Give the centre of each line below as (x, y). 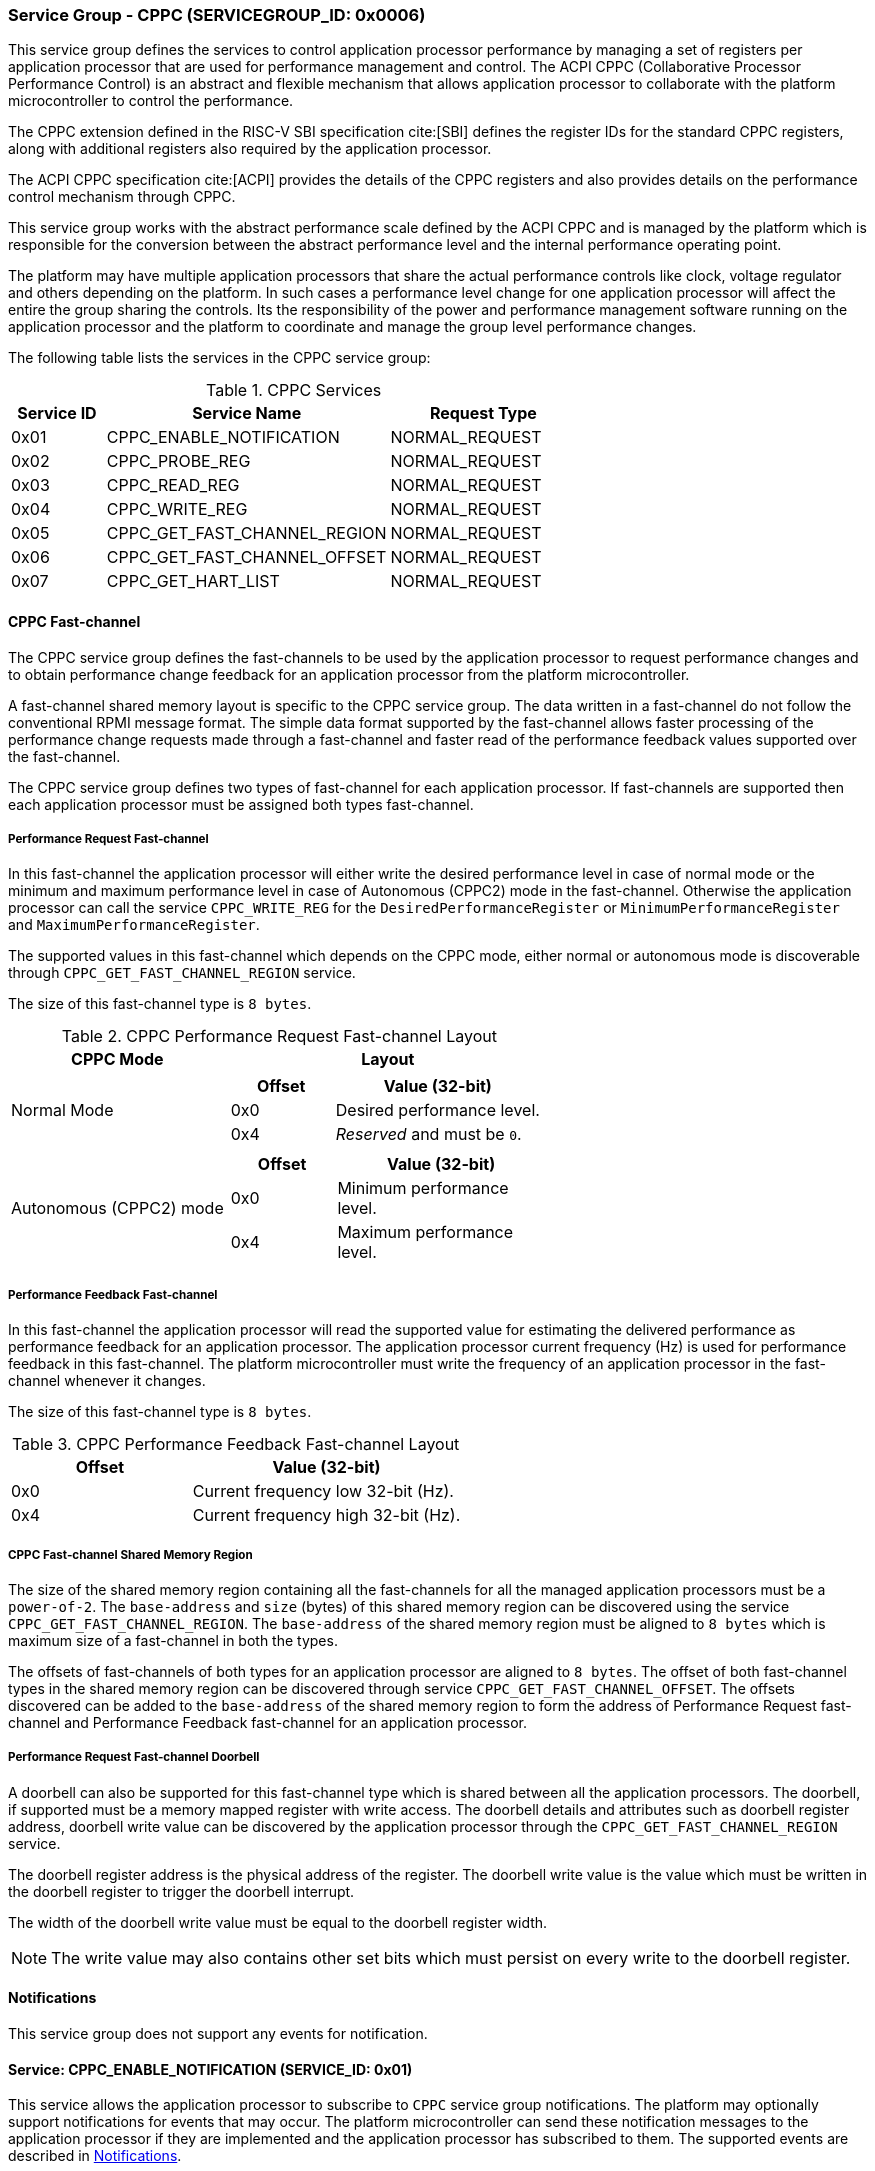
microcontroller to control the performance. (151, 101)
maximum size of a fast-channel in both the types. (173, 1640)
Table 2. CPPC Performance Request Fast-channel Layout (279, 1036)
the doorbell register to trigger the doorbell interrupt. (181, 1891)
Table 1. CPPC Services (294, 390)
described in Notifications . (95, 2156)
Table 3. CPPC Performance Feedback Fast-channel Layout (235, 1444)
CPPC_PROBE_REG (178, 461)
